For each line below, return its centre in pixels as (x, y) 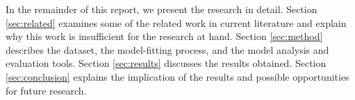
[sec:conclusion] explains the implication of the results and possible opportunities (177, 76)
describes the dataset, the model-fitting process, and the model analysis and (167, 49)
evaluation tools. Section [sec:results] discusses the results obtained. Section (166, 63)
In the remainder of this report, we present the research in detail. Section (162, 9)
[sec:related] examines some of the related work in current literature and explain (176, 22)
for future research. (46, 90)
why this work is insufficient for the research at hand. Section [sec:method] (164, 36)
